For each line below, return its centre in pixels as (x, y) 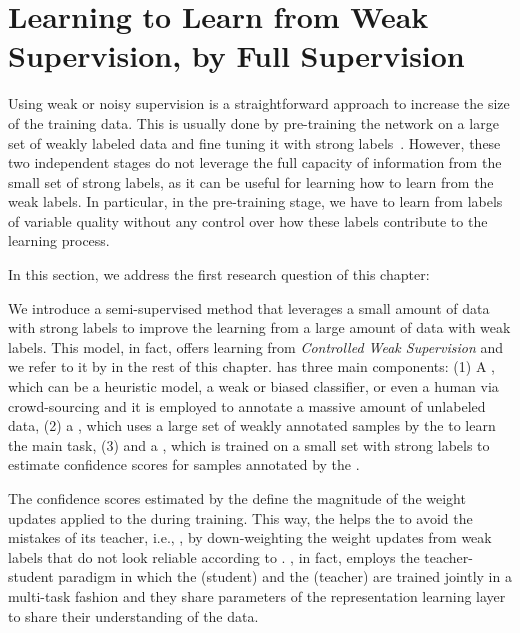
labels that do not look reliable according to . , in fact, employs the (214, 556)
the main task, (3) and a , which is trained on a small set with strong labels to (249, 444)
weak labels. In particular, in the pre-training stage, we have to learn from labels (255, 201)
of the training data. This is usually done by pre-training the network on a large (253, 122)
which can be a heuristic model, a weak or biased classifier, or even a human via (253, 386)
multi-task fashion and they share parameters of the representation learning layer (257, 595)
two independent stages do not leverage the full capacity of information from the (255, 162)
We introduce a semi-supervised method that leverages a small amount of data (249, 307)
